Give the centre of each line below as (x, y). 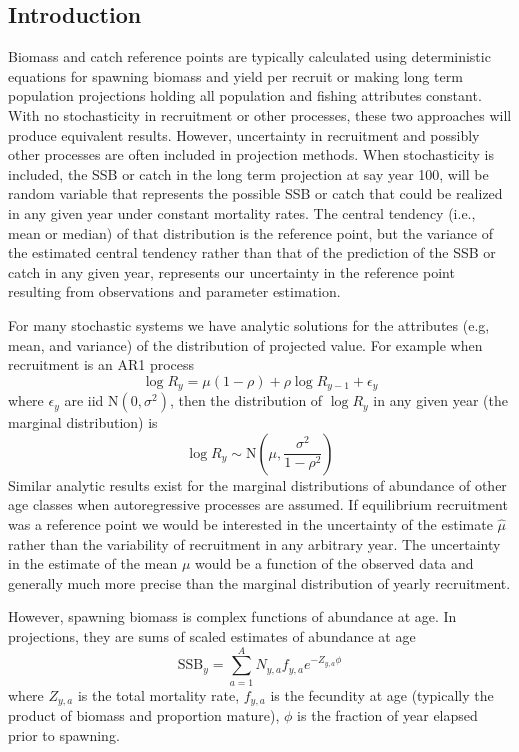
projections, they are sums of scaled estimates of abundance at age (212, 635)
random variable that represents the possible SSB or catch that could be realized (255, 193)
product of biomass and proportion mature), (144, 715)
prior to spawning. (64, 734)
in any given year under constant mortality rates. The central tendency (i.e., (242, 212)
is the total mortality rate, (158, 694)
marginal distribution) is (83, 422)
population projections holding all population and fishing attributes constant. (245, 95)
